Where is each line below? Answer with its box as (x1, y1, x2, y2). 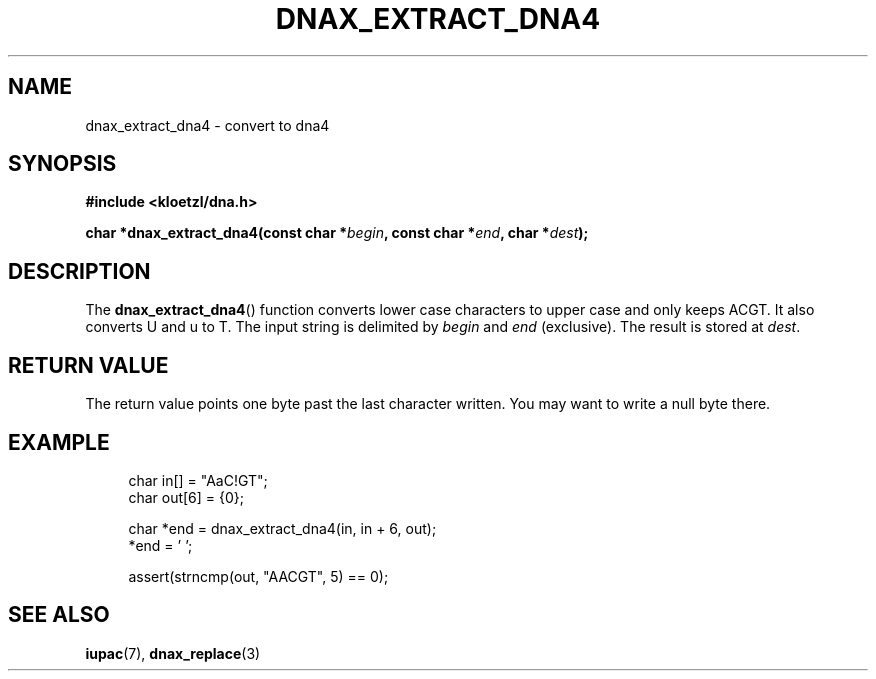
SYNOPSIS (8, 151, 117, 177)
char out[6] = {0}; (128, 488, 245, 506)
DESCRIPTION (8, 258, 151, 284)
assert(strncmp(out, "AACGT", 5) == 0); (128, 567, 389, 585)
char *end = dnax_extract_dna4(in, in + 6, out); (128, 519, 437, 537)
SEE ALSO (8, 602, 110, 628)
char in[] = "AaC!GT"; (128, 471, 268, 489)
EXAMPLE (8, 429, 110, 455)
